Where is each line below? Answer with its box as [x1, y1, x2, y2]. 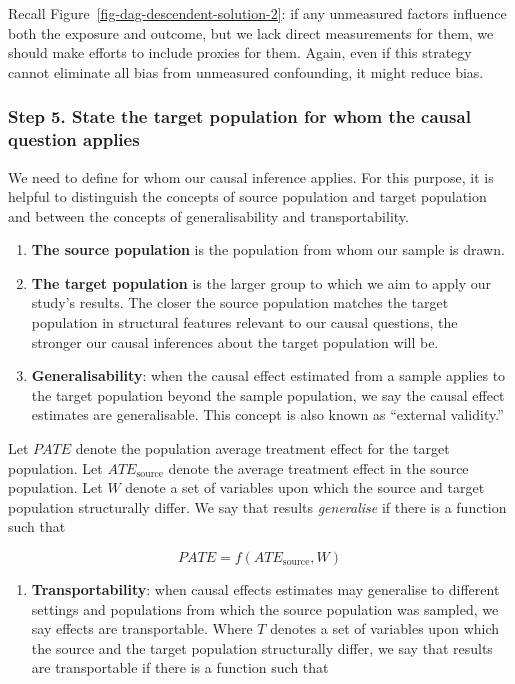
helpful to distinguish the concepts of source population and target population [8, 186, 487, 207]
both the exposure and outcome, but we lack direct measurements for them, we [8, 22, 494, 43]
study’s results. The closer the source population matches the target [31, 292, 449, 313]
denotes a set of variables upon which [270, 618, 500, 639]
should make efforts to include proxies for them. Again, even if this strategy [8, 42, 472, 63]
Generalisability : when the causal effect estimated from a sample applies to [31, 365, 506, 386]
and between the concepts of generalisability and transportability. [8, 205, 409, 226]
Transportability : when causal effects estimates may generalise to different [31, 579, 500, 600]
